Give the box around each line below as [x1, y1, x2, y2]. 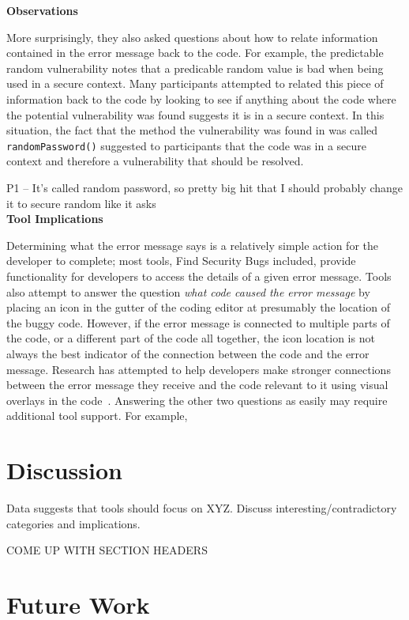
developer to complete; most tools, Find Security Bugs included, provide [6, 252, 356, 269]
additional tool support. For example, [6, 407, 188, 424]
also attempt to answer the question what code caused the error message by [6, 283, 370, 300]
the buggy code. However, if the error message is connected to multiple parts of [6, 314, 390, 331]
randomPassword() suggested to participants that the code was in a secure [6, 137, 367, 153]
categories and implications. [6, 515, 141, 531]
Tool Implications [6, 210, 103, 227]
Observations [6, 2, 78, 18]
